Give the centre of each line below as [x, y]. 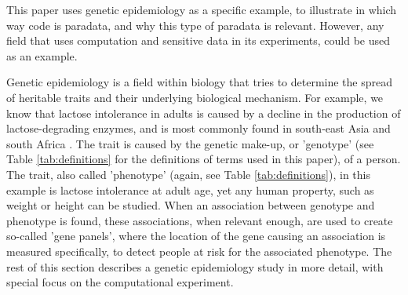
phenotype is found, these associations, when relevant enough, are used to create [200, 220]
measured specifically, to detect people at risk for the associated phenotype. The [199, 251]
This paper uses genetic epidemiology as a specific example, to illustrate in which [202, 9]
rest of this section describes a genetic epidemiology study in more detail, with [195, 266]
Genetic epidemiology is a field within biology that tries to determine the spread [200, 82]
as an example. [42, 55]
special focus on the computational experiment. [120, 282]
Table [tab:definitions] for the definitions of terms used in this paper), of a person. [204, 159]
